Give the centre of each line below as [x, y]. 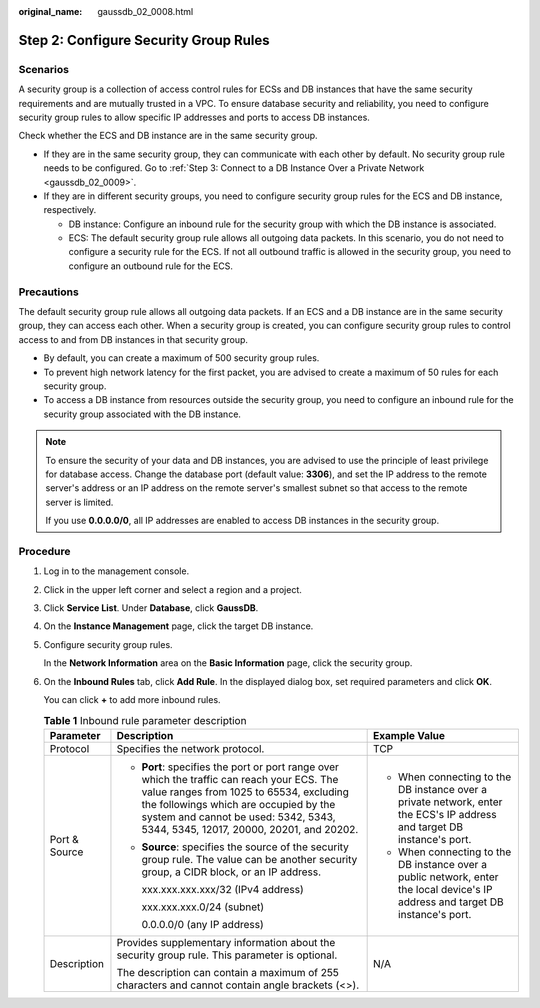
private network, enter [450, 802]
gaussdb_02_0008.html [145, 11]
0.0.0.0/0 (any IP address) [202, 924]
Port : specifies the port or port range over [240, 767]
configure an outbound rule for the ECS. [151, 266]
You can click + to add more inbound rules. [132, 699]
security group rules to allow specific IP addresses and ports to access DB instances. [194, 117]
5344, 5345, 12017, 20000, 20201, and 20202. [250, 829]
